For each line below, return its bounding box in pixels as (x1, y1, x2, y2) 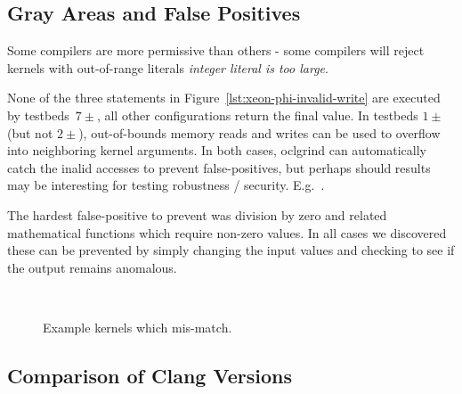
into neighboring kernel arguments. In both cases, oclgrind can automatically (7, 141, 426, 160)
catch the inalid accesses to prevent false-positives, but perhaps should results (7, 158, 431, 176)
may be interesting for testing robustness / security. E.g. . (7, 176, 325, 194)
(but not (7, 123, 53, 142)
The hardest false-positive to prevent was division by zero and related (7, 205, 387, 224)
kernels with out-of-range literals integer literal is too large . (7, 58, 328, 77)
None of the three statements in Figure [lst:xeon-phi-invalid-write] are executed (7, 88, 441, 107)
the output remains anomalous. (7, 258, 177, 276)
